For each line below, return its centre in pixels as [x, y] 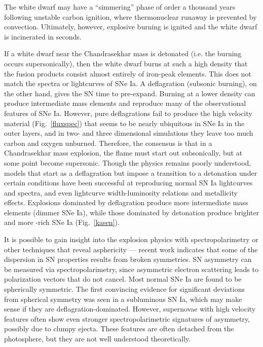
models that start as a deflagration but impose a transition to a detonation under [131, 172]
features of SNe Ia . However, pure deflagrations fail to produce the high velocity [128, 113]
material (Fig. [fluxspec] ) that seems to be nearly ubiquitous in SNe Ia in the [124, 123]
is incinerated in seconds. [43, 36]
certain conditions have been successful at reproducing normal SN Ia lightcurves [128, 183]
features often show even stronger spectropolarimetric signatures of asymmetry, [127, 318]
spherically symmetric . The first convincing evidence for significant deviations [125, 289]
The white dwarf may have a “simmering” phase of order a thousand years [120, 7]
